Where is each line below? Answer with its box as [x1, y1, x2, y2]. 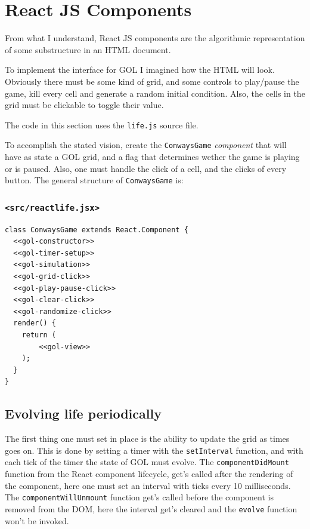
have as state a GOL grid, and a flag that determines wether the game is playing [5, 150, 300, 162]
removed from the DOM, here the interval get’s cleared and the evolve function [5, 502, 297, 515]
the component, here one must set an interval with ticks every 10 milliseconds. [5, 479, 291, 491]
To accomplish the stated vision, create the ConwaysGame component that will [5, 139, 287, 151]
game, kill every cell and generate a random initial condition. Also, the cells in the [5, 87, 305, 99]
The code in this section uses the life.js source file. [5, 118, 199, 131]
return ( [21, 330, 56, 339]
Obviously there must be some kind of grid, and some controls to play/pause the [5, 75, 299, 87]
